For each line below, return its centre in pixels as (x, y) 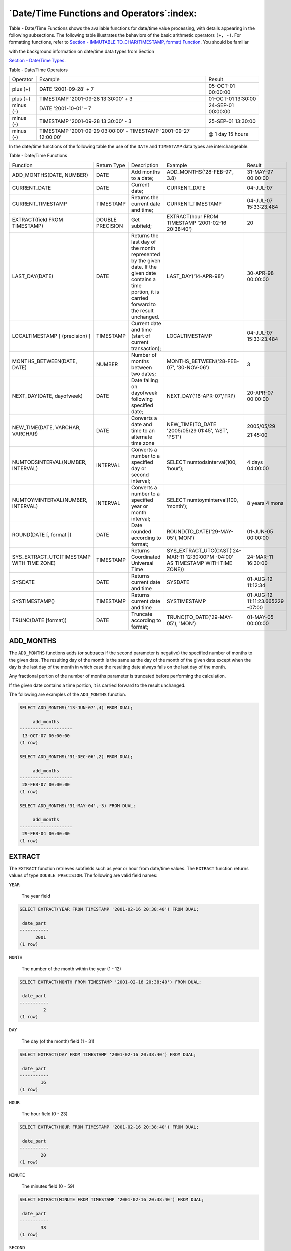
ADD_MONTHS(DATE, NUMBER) (50, 175)
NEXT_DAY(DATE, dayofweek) (48, 396)
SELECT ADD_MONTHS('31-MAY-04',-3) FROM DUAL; (78, 805)
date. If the (144, 267)
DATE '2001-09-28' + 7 (67, 89)
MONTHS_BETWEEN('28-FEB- (203, 361)
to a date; (143, 178)
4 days (255, 462)
